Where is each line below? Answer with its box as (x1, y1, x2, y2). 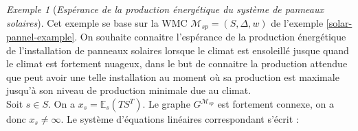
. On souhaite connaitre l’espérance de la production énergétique (74, 29, 346, 44)
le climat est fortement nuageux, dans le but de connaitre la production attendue (6, 56, 348, 71)
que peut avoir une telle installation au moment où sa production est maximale (6, 69, 339, 84)
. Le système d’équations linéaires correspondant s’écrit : (60, 112, 299, 126)
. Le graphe (142, 97, 190, 111)
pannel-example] (6, 29, 75, 44)
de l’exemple (271, 15, 324, 29)
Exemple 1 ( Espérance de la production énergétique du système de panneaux (6, 2, 324, 16)
